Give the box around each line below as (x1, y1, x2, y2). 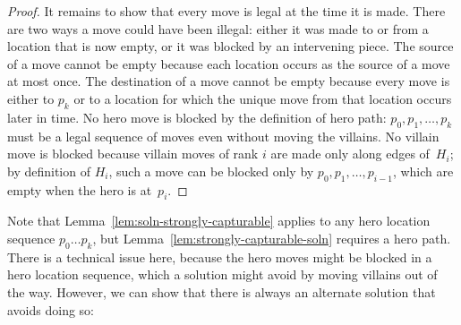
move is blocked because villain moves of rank (7, 144, 259, 163)
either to (7, 89, 55, 107)
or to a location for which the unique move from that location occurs (73, 89, 452, 107)
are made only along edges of (270, 144, 430, 163)
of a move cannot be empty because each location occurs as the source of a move (7, 54, 450, 73)
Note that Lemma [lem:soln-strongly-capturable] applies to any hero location (7, 211, 431, 230)
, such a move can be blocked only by (108, 161, 314, 180)
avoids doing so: (7, 300, 94, 319)
